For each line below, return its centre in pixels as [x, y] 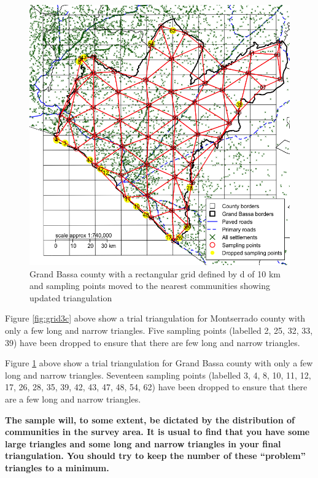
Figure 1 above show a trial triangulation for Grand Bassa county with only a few [159, 363]
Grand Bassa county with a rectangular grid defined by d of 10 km [155, 273]
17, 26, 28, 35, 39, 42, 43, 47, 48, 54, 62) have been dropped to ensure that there [156, 387]
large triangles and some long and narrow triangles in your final [143, 443]
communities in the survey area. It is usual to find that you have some [157, 432]
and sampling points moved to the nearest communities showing [150, 286]
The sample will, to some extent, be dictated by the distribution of [150, 419]
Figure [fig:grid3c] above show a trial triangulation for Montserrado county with [155, 318]
